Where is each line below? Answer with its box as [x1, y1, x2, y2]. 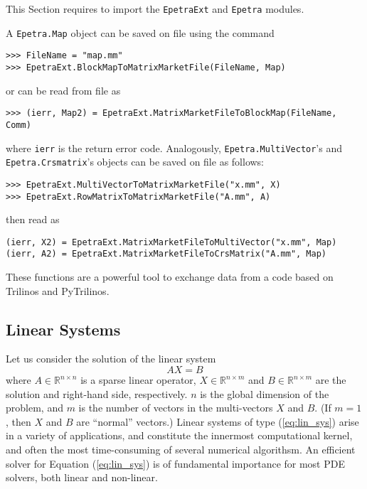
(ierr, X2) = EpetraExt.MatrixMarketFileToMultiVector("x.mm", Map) [6, 237, 337, 247]
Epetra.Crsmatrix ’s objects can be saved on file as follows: [6, 154, 265, 169]
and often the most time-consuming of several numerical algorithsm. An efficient [6, 442, 356, 457]
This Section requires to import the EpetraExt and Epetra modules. [6, 1, 304, 16]
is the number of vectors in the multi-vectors [78, 400, 273, 415]
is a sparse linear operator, [80, 372, 196, 387]
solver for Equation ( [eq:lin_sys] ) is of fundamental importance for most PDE [6, 456, 345, 471]
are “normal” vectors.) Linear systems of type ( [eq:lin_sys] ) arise [76, 414, 359, 429]
